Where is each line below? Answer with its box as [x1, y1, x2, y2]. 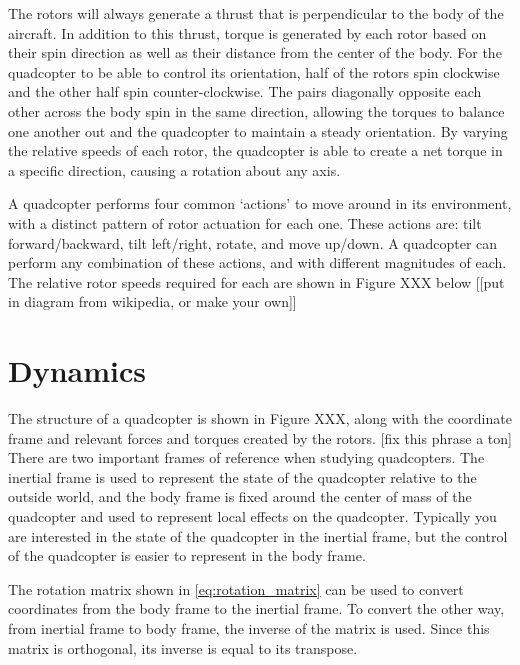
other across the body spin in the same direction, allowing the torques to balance [8, 100, 505, 121]
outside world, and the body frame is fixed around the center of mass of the [8, 486, 472, 507]
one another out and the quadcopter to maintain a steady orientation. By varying [8, 120, 508, 141]
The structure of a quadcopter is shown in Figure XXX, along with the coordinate [8, 408, 512, 429]
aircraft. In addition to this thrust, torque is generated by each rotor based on [8, 22, 487, 43]
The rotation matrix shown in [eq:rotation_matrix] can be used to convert [8, 578, 464, 599]
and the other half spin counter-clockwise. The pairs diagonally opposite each [8, 81, 482, 102]
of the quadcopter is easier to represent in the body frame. [8, 545, 366, 566]
